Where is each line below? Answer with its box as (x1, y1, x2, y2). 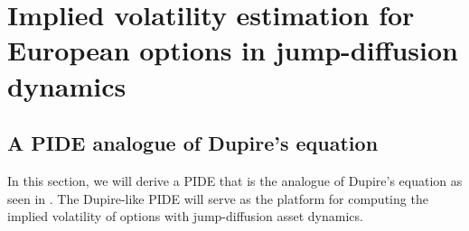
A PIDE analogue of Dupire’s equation (7, 129, 379, 157)
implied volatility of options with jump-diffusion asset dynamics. (7, 207, 363, 226)
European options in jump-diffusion (7, 32, 458, 69)
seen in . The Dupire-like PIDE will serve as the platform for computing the (7, 189, 428, 208)
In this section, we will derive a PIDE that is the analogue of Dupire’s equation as (7, 171, 463, 189)
